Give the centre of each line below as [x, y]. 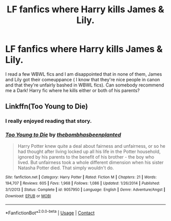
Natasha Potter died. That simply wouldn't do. [66, 168]
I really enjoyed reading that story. [49, 121]
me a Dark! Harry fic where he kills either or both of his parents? [73, 90]
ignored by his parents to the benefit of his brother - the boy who [86, 157]
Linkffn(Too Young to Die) [47, 107]
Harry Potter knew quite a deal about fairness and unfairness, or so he [91, 146]
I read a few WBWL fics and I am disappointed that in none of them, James [84, 74]
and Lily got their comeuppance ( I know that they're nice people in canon [83, 79]
